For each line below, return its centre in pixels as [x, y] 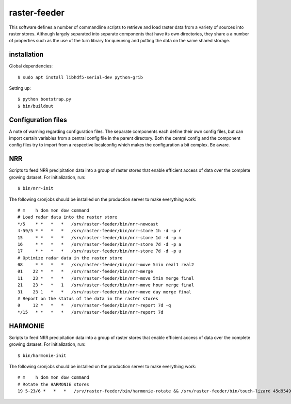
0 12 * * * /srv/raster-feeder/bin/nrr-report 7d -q [94, 305]
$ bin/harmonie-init [42, 356]
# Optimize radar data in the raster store [70, 258]
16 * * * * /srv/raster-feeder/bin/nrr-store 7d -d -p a [99, 244]
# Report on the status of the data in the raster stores [88, 299]
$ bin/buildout [36, 106]
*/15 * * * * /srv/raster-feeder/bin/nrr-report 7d [90, 312]
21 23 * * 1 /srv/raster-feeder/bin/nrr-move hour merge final [106, 285]
